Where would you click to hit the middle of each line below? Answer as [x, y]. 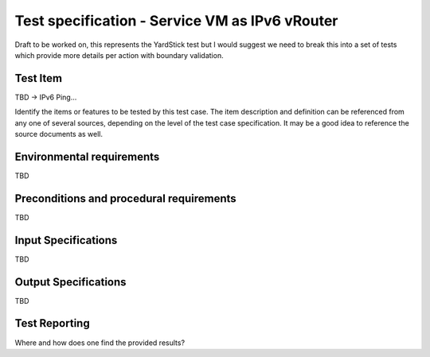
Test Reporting [53, 323]
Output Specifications [70, 282]
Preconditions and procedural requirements [125, 198]
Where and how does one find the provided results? [100, 343]
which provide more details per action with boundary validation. [119, 55]
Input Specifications [66, 240]
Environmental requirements [87, 156]
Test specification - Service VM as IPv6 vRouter [176, 21]
